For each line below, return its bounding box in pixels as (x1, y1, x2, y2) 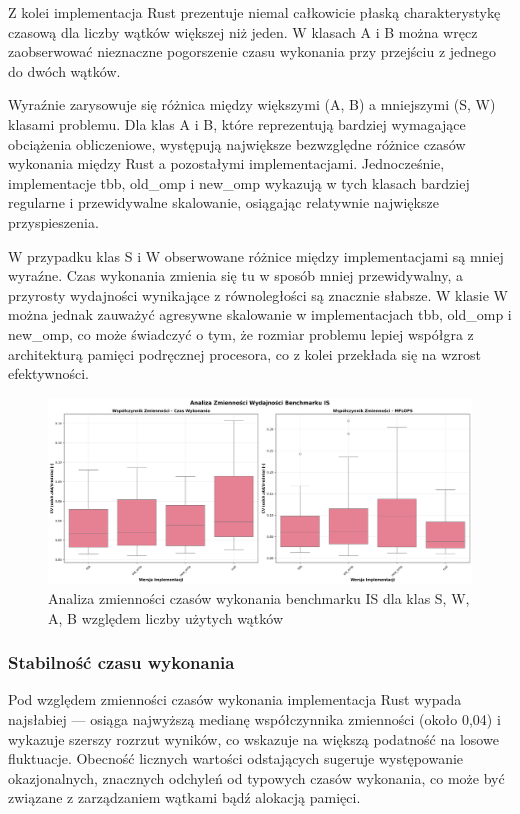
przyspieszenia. (8, 211, 99, 232)
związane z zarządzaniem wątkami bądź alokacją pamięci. (8, 787, 361, 808)
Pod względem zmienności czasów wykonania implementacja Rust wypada (8, 689, 462, 710)
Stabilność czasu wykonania (8, 650, 235, 675)
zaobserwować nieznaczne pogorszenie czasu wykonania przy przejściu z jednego (8, 41, 497, 62)
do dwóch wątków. (8, 60, 121, 81)
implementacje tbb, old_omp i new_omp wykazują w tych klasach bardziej (8, 172, 470, 193)
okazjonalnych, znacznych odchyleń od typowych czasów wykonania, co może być (8, 767, 505, 788)
